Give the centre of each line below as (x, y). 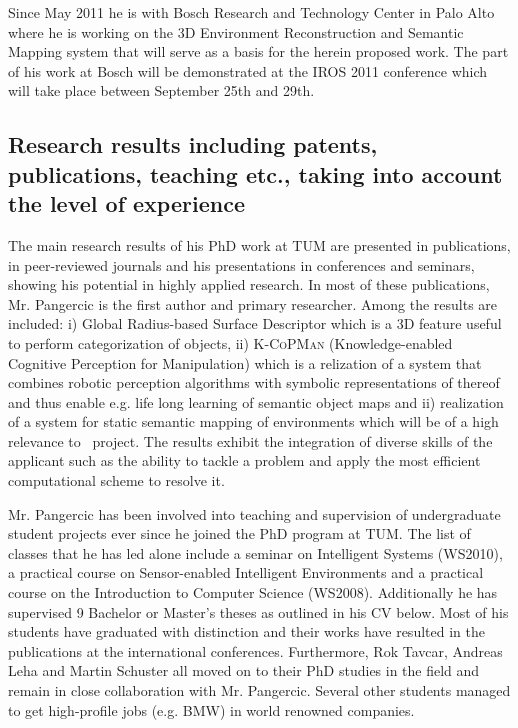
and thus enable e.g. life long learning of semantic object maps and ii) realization (256, 401)
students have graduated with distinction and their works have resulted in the (246, 631)
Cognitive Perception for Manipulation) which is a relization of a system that (245, 362)
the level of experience (126, 203)
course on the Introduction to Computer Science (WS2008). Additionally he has (253, 592)
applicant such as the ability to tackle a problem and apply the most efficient (244, 460)
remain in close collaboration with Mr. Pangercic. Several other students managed (259, 690)
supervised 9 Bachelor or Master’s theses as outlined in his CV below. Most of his (258, 611)
